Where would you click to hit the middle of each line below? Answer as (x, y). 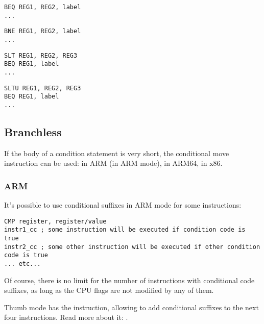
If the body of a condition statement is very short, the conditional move (117, 153)
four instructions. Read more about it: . (66, 317)
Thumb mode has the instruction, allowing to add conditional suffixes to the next (131, 307)
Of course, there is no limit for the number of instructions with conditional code (129, 280)
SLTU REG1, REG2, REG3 (43, 88)
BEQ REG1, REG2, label (43, 7)
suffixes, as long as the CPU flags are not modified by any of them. (109, 290)
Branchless (33, 131)
